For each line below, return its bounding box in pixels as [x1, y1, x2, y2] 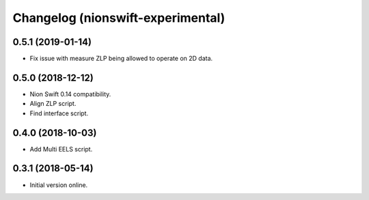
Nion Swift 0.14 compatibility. [29, 89, 111, 98]
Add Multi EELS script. [29, 145, 93, 153]
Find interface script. [29, 109, 89, 117]
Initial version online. [29, 181, 88, 189]
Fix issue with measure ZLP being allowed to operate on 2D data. [29, 55, 213, 63]
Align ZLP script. [29, 100, 77, 108]
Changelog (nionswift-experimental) [12, 10, 225, 25]
